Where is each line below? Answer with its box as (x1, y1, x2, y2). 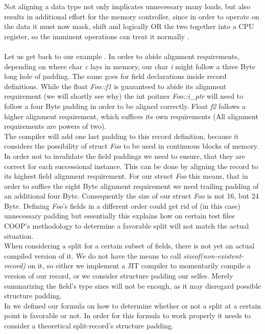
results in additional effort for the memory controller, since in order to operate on (4, 11, 259, 21)
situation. (4, 230, 34, 241)
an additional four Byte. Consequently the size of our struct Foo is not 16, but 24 (4, 190, 259, 201)
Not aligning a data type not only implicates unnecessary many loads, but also (4, 1, 250, 11)
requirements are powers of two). (4, 121, 107, 131)
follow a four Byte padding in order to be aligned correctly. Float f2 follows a (4, 100, 246, 111)
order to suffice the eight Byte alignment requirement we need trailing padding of (4, 180, 259, 191)
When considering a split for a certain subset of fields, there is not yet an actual (4, 240, 255, 251)
